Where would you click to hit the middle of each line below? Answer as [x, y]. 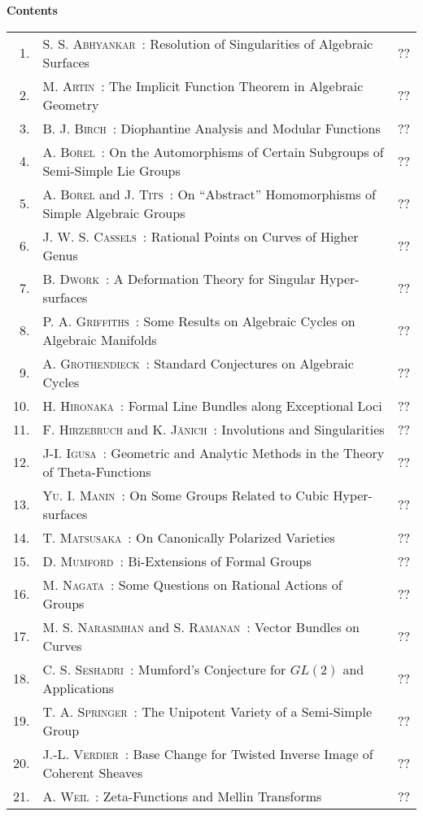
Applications [78, 687]
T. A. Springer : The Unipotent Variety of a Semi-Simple [207, 711]
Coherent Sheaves [93, 772]
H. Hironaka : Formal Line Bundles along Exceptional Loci [212, 405]
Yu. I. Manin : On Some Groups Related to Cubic [186, 495]
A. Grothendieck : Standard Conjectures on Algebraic [198, 363]
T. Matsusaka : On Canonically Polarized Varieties [189, 537]
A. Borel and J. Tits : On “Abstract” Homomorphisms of [209, 194]
